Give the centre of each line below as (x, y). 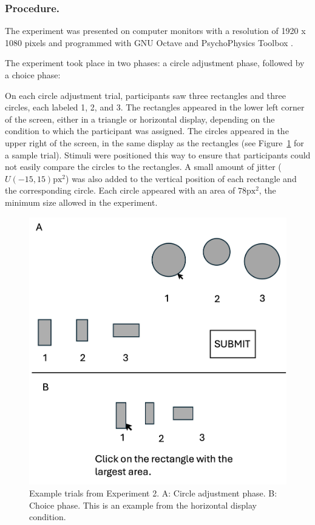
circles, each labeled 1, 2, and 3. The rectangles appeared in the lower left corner (155, 107)
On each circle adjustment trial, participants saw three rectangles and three (145, 95)
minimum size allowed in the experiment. (81, 202)
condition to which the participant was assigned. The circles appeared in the (147, 131)
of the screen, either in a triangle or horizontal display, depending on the (140, 119)
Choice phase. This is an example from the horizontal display (143, 505)
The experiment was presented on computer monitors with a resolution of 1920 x (155, 31)
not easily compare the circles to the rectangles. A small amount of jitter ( (143, 167)
